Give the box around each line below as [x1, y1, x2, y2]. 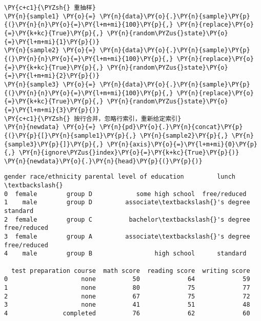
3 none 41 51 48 [4, 301, 250, 309]
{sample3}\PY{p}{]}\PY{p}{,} [4, 140, 104, 148]
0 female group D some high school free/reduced [4, 190, 247, 198]
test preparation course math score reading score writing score [11, 267, 250, 274]
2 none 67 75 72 [4, 292, 250, 300]
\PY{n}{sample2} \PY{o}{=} [4, 47, 96, 54]
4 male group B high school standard [4, 250, 247, 258]
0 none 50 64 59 [4, 275, 250, 283]
